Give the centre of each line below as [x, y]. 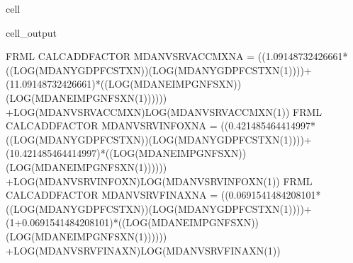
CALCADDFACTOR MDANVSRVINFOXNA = [112, 125]
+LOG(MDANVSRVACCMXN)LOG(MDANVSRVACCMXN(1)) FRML [164, 111]
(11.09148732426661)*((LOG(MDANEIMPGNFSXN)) [124, 84]
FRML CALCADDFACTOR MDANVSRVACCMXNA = [130, 56]
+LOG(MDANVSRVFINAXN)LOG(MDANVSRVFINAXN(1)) [143, 250]
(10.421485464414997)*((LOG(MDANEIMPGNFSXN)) [126, 153]
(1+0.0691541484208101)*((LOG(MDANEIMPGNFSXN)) [133, 222]
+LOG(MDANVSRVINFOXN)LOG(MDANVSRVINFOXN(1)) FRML [159, 181]
